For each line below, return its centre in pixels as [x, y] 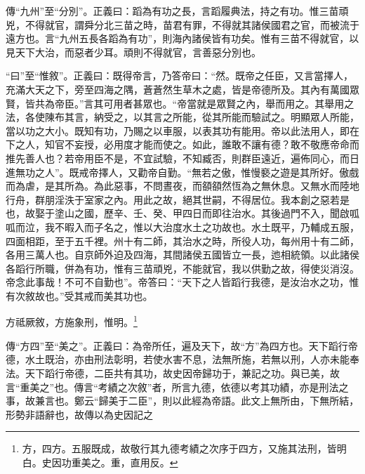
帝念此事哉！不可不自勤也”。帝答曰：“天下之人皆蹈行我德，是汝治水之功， [178, 282]
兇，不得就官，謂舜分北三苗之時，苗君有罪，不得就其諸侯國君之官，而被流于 [182, 24]
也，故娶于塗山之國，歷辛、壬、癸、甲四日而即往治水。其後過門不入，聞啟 [178, 213]
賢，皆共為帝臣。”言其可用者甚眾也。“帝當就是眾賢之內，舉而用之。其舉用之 [180, 103]
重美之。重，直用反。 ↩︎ [125, 462]
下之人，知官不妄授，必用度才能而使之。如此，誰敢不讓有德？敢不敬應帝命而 [182, 144]
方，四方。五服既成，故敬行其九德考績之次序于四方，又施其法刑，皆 [179, 448]
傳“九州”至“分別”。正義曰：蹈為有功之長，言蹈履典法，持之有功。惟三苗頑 [177, 11]
